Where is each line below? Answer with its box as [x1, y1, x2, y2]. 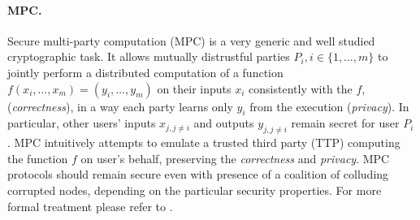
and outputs [193, 114, 254, 132]
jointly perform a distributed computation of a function [7, 63, 284, 80]
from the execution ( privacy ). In [249, 97, 409, 114]
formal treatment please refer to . [7, 197, 173, 214]
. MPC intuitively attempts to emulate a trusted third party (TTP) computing [7, 134, 401, 151]
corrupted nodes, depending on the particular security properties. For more [7, 181, 382, 198]
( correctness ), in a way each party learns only [7, 97, 233, 114]
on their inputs [157, 80, 232, 97]
